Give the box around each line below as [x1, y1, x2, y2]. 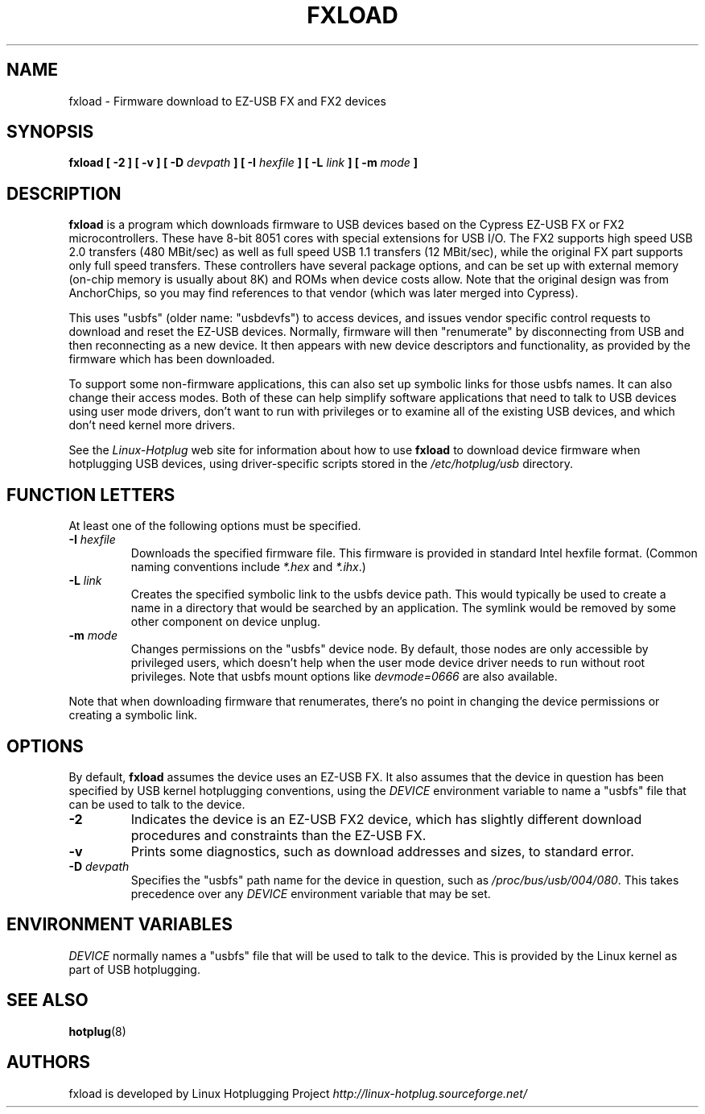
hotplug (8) [68, 1024, 126, 1038]
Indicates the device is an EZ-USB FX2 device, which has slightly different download [130, 810, 642, 827]
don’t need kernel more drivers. [68, 418, 236, 433]
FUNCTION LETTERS [6, 484, 175, 505]
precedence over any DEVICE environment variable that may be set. [130, 886, 491, 901]
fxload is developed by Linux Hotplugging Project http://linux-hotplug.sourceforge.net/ [68, 1086, 527, 1100]
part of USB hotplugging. [68, 962, 200, 976]
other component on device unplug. [130, 615, 321, 629]
